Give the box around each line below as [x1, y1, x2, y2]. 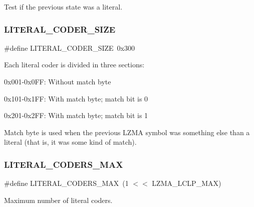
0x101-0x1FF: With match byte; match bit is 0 [4, 93, 148, 103]
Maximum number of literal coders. [4, 194, 113, 205]
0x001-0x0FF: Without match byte [4, 76, 111, 86]
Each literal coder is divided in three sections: [4, 59, 145, 70]
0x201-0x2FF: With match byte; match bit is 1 [4, 110, 148, 121]
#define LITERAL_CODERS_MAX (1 [4, 178, 129, 188]
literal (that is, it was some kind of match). [4, 137, 137, 147]
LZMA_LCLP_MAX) [152, 178, 221, 188]
